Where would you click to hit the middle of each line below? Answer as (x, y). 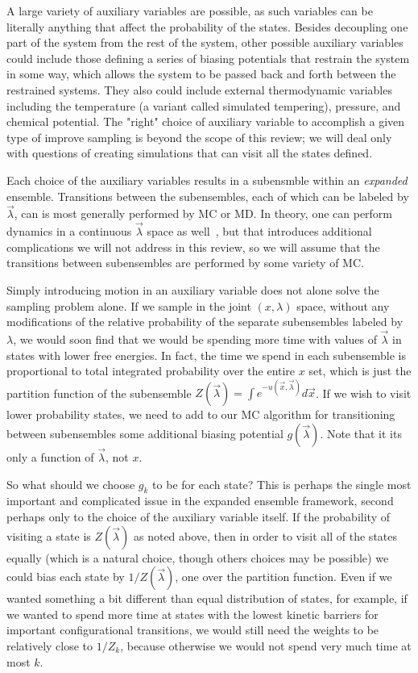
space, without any (343, 305)
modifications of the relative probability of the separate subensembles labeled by (205, 322)
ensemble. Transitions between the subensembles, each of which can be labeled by (208, 196)
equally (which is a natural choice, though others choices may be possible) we (198, 557)
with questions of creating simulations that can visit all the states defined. (190, 153)
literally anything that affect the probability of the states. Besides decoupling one (207, 26)
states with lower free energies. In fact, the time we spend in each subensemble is (207, 355)
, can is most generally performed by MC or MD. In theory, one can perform (203, 213)
